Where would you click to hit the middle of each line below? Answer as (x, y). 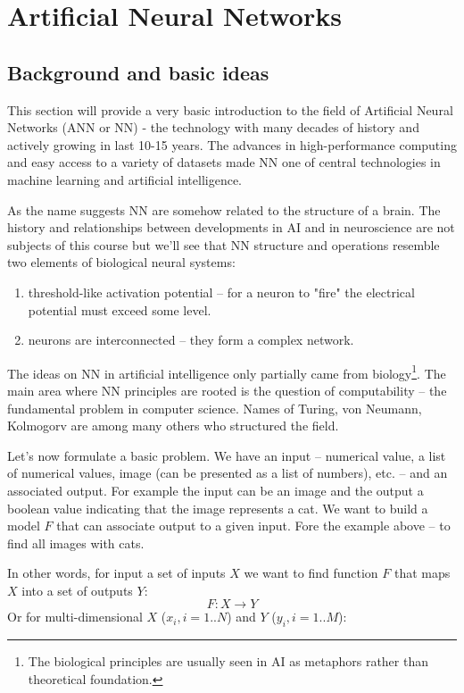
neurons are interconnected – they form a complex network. (191, 340)
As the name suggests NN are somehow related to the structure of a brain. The (224, 209)
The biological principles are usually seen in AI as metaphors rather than (228, 661)
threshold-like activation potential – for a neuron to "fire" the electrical (221, 292)
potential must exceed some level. (120, 309)
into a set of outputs (77, 590)
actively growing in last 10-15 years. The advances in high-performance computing (232, 144)
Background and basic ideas (138, 72)
